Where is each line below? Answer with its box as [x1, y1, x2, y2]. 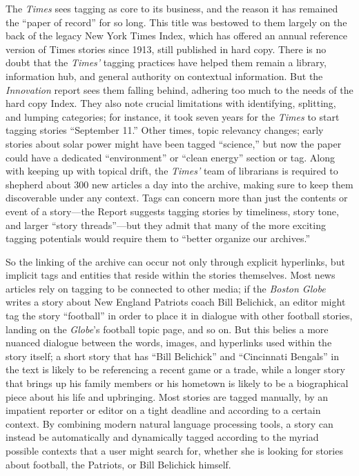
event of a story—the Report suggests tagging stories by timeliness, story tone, [6, 204, 339, 218]
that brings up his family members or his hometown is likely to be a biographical [6, 376, 349, 390]
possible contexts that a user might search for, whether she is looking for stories [6, 444, 343, 457]
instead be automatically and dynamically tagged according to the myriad [6, 430, 319, 444]
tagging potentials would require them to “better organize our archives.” [6, 231, 310, 246]
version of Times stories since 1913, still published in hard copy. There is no [6, 41, 327, 56]
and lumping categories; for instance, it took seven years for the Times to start [6, 109, 340, 123]
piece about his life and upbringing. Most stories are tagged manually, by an [6, 389, 329, 404]
